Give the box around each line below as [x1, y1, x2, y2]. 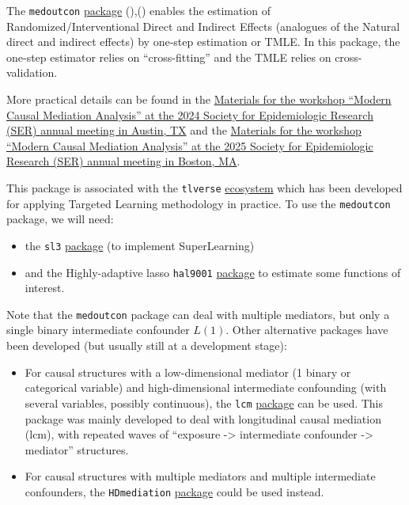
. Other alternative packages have [225, 321, 388, 338]
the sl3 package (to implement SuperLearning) [25, 237, 255, 253]
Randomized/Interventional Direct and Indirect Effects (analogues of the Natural [6, 17, 400, 34]
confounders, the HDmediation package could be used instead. [25, 483, 324, 499]
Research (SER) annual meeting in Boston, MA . [6, 153, 240, 169]
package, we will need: [6, 211, 114, 227]
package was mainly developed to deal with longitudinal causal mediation [25, 410, 381, 427]
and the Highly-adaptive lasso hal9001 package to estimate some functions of [25, 264, 401, 280]
